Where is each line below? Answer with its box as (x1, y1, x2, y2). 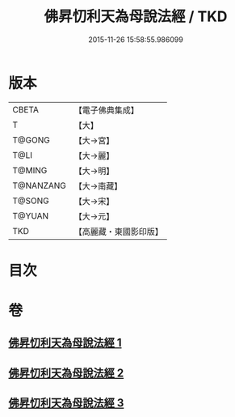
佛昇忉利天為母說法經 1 (8, 336, 123, 350)
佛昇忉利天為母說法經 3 (8, 396, 124, 410)
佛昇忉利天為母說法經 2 (8, 366, 124, 380)
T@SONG (12, 195, 50, 206)
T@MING (12, 164, 48, 176)
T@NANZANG (12, 180, 67, 191)
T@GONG (12, 134, 50, 146)
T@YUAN (12, 210, 49, 221)
